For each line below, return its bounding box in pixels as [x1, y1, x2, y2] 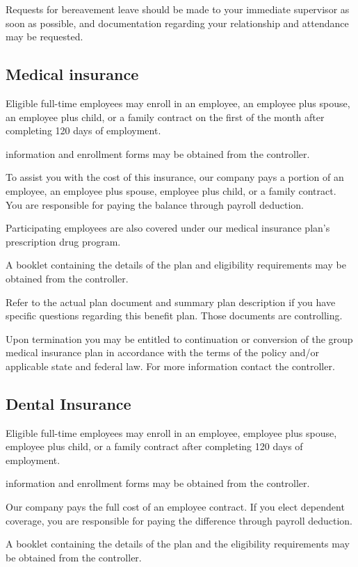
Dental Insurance [6, 392, 131, 414]
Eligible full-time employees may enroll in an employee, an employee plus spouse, [6, 95, 350, 110]
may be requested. [6, 29, 83, 44]
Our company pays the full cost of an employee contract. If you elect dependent [6, 500, 345, 514]
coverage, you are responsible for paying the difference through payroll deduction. [6, 513, 353, 527]
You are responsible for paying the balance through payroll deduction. [6, 197, 304, 211]
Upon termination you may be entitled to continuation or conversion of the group [6, 331, 353, 346]
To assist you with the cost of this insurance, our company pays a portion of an [6, 170, 344, 184]
